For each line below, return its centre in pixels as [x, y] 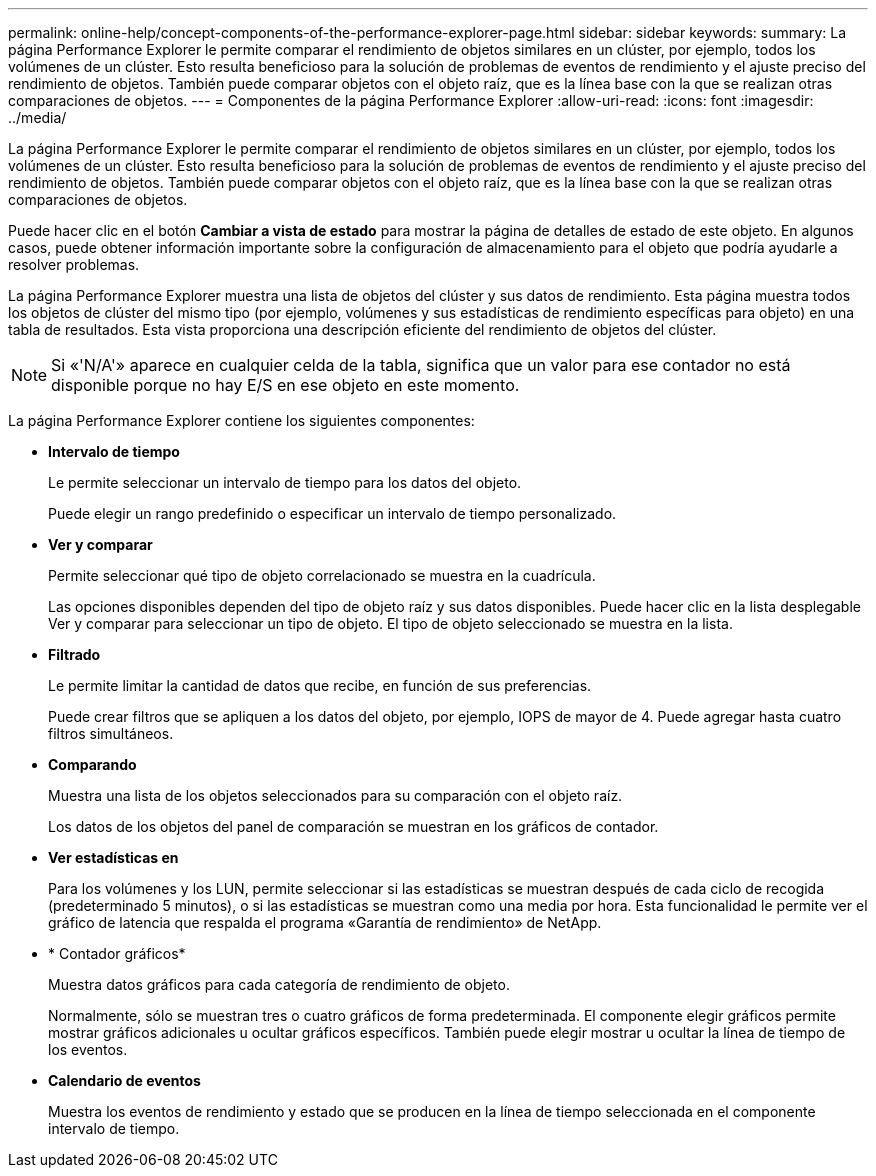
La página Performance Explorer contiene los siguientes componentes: [241, 420]
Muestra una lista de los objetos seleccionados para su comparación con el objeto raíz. [335, 795]
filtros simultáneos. [111, 733]
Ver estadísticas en [113, 857]
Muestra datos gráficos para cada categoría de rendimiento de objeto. [279, 984]
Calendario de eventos [124, 1080]
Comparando [92, 764]
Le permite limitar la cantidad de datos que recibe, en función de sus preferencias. [320, 685]
